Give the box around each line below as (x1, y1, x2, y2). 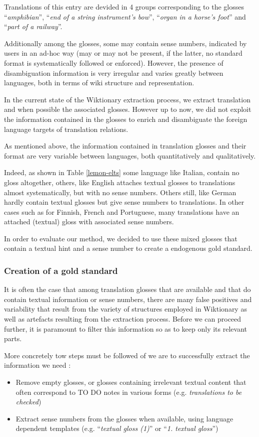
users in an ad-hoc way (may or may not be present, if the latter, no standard (4, 48, 242, 58)
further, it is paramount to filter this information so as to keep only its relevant (4, 323, 247, 334)
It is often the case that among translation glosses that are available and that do (4, 284, 251, 295)
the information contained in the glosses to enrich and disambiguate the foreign (4, 113, 247, 124)
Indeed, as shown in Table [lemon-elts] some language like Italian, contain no (4, 167, 239, 178)
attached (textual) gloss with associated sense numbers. (4, 216, 174, 227)
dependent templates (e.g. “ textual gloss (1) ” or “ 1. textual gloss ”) (15, 423, 218, 433)
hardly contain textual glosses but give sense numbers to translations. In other (4, 197, 244, 207)
